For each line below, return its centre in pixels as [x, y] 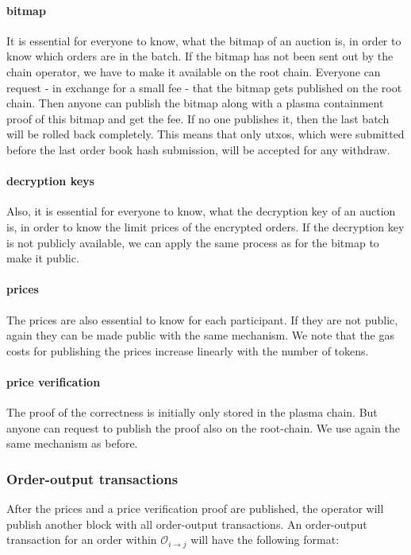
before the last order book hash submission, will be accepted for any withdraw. [198, 149]
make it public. [43, 258]
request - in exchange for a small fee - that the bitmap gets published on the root [204, 87]
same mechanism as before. [72, 443]
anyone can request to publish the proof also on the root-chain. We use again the [203, 427]
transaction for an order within [82, 539]
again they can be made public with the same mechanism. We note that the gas [201, 335]
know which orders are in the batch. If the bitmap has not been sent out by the [200, 56]
